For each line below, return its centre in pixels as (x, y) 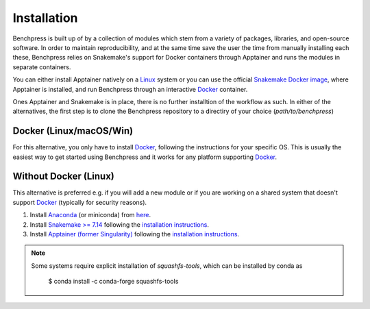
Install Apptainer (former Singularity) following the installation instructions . (135, 234)
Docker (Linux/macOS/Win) (73, 131)
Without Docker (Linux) (63, 176)
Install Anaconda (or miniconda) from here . (90, 215)
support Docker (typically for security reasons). (80, 202)
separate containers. (42, 67)
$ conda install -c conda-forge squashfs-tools (113, 282)
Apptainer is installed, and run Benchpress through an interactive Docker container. (130, 89)
